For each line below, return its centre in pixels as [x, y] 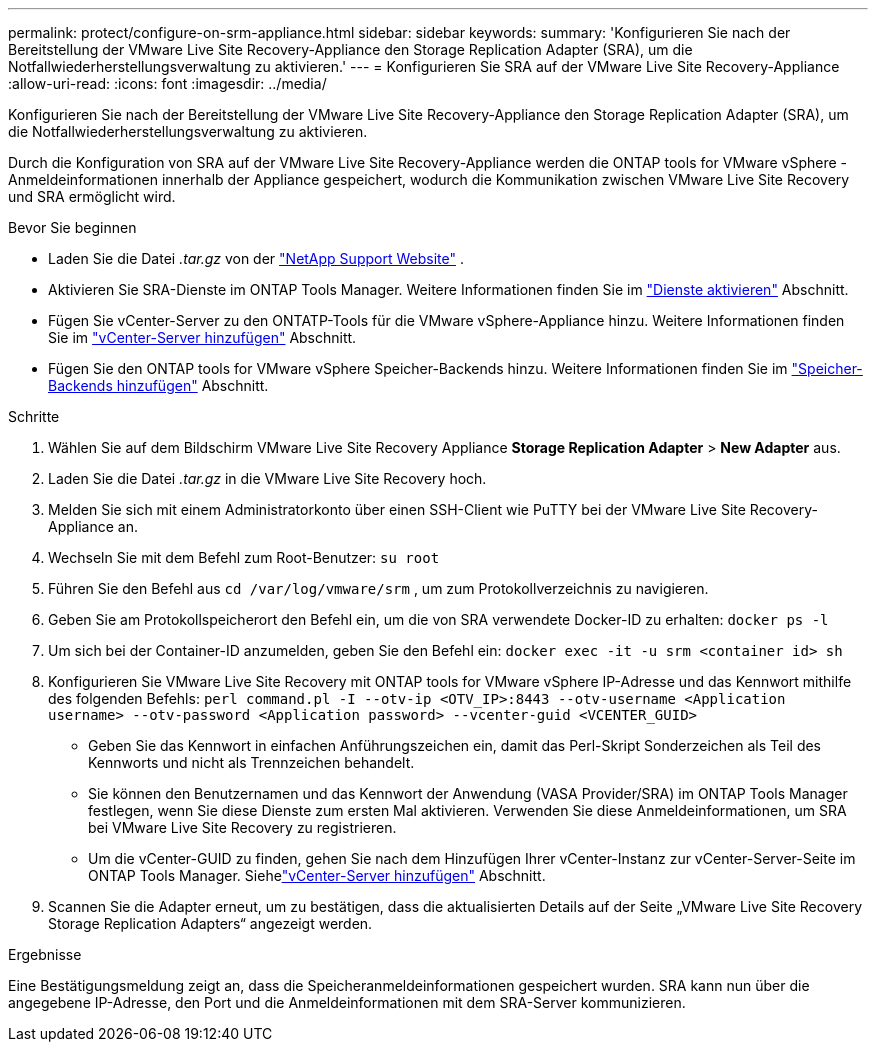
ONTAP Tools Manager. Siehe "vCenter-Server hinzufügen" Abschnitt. [317, 875]
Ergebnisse [45, 954]
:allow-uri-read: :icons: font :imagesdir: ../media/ [167, 83]
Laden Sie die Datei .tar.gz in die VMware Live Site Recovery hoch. [267, 478]
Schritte [34, 416]
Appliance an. [93, 526]
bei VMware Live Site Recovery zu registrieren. [242, 827]
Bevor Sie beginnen [72, 227]
